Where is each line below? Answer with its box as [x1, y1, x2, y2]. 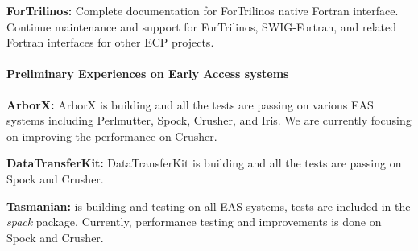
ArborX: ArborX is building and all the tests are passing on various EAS [6, 96, 374, 113]
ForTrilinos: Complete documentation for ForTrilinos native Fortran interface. [6, 2, 399, 19]
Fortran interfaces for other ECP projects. [6, 34, 214, 51]
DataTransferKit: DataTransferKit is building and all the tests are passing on [6, 154, 402, 171]
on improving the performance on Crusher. [6, 127, 217, 144]
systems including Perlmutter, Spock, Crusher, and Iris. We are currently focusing [6, 112, 412, 129]
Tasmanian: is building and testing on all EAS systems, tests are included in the [6, 197, 411, 214]
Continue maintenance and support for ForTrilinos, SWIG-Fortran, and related [6, 18, 397, 35]
